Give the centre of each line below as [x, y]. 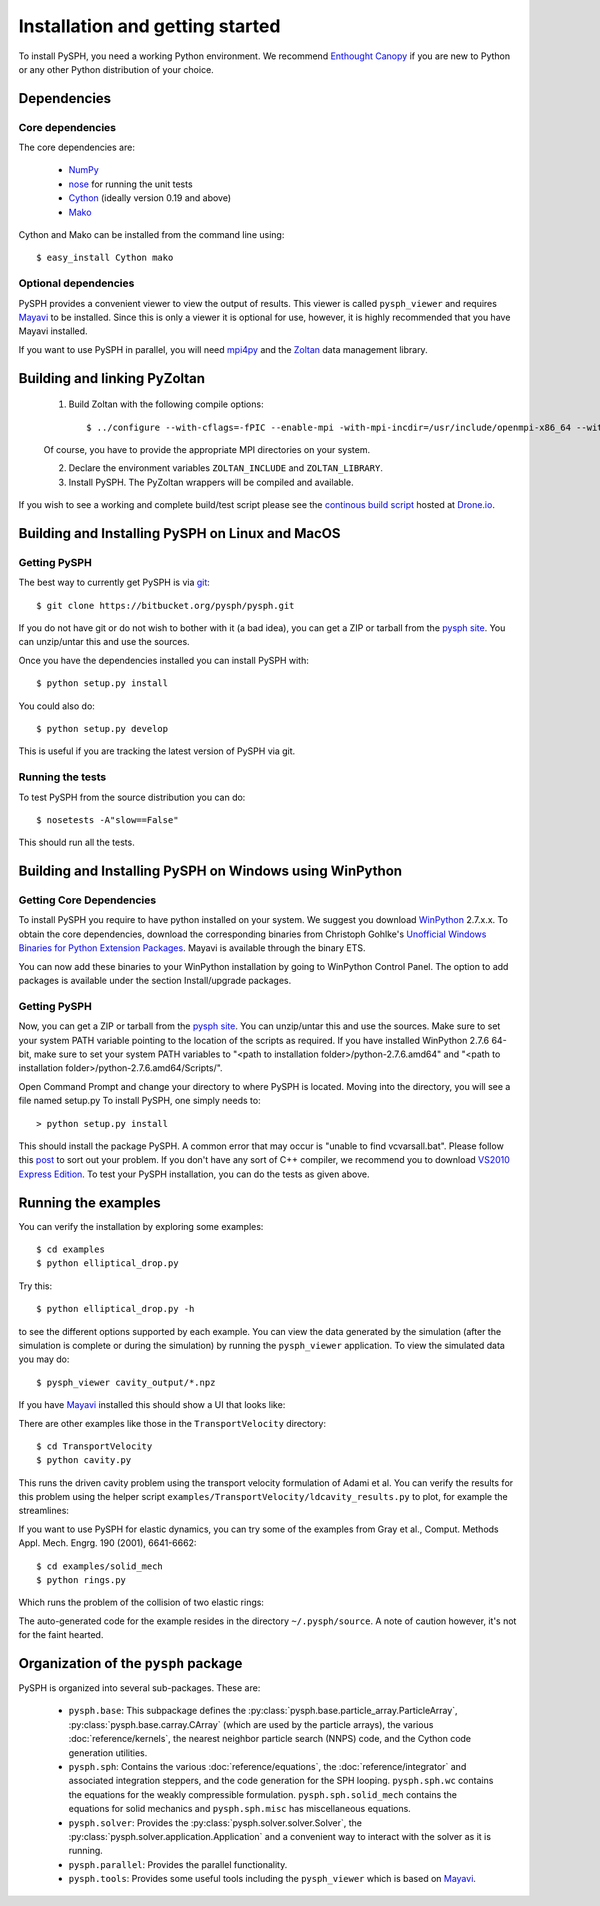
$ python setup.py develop [102, 728]
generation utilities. [108, 1752]
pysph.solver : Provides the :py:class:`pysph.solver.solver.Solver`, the [215, 1822]
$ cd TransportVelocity [94, 1446]
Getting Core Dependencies [87, 900]
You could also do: [56, 706]
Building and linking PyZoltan [111, 378]
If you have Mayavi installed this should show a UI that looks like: [152, 1405]
